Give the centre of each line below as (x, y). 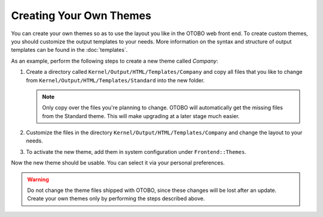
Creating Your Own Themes (81, 15)
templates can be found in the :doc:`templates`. (69, 50)
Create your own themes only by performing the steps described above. (116, 199)
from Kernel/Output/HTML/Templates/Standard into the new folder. (115, 80)
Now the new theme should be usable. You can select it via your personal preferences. (118, 163)
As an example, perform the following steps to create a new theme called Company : (115, 61)
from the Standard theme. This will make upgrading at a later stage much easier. (141, 116)
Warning (38, 179)
